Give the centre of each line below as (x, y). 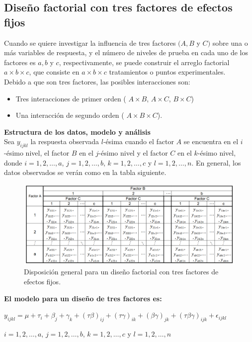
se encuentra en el (211, 141)
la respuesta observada (65, 141)
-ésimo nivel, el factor (37, 153)
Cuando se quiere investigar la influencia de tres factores (90, 43)
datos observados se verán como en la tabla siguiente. (85, 172)
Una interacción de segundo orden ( (70, 115)
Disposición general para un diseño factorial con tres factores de (121, 272)
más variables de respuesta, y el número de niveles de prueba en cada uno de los (126, 52)
